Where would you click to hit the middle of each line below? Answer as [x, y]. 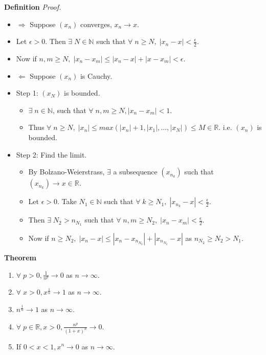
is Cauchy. [96, 75]
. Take [67, 201]
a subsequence [135, 172]
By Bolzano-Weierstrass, [66, 172]
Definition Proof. [33, 7]
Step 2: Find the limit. [51, 154]
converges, [96, 24]
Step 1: [27, 93]
